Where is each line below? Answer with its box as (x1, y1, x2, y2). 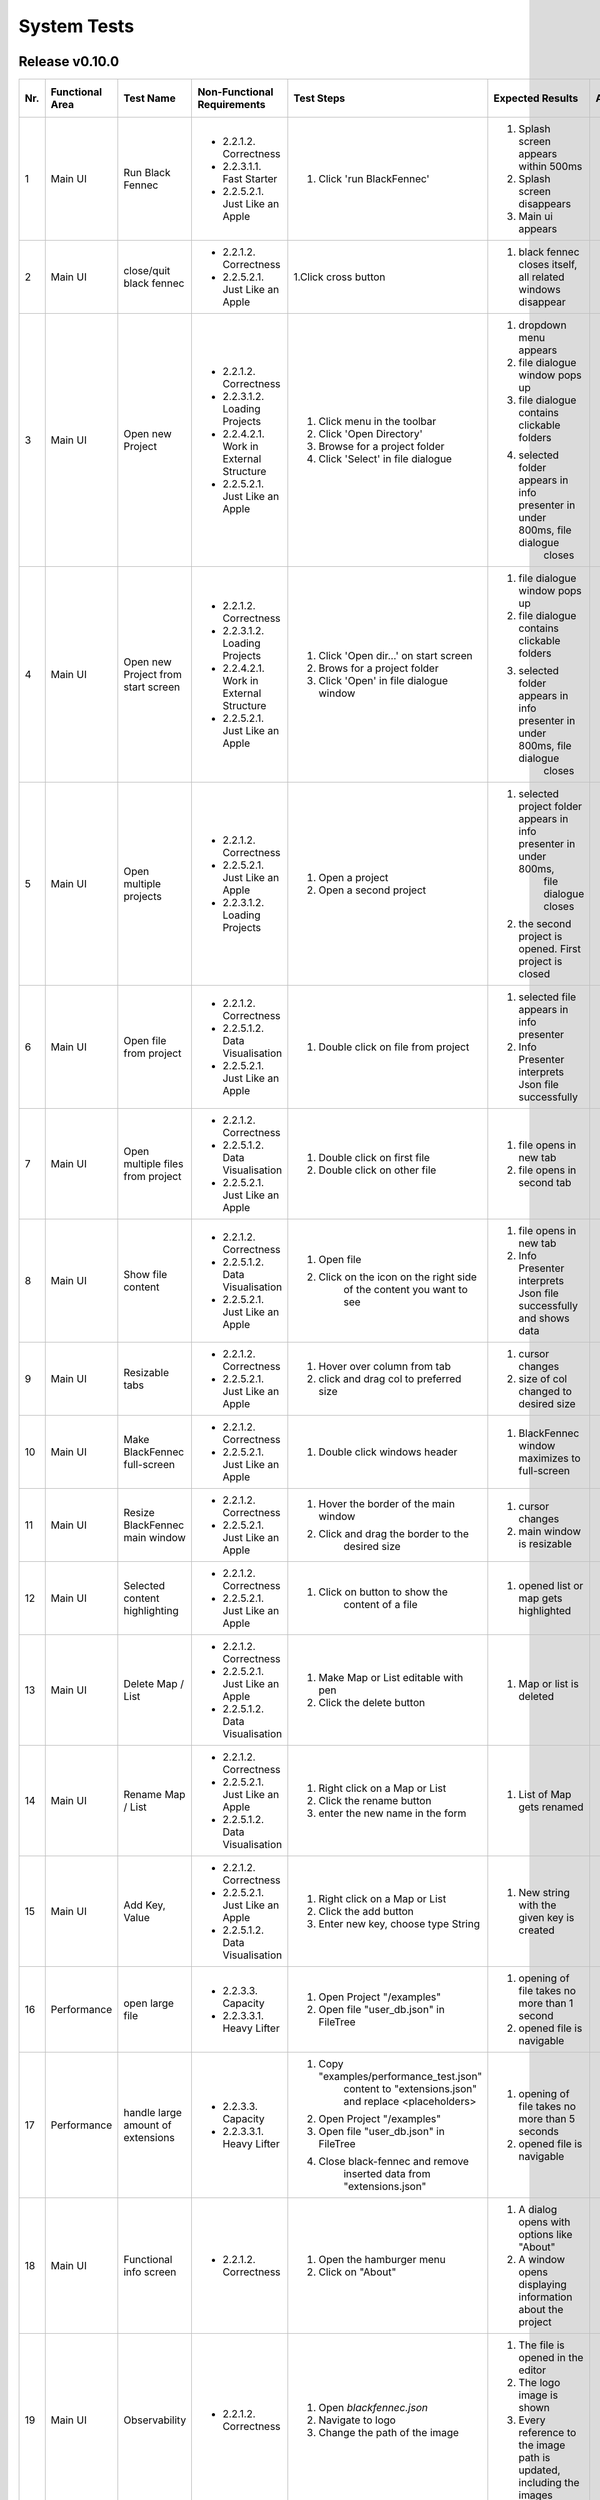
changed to (518, 1385, 572, 1399)
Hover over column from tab (318, 1360, 452, 1374)
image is (518, 2388, 559, 2402)
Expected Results (493, 91, 579, 105)
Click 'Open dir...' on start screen (318, 649, 473, 663)
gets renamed (518, 1800, 584, 1814)
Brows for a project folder (318, 661, 439, 675)
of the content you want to (343, 1283, 469, 1297)
